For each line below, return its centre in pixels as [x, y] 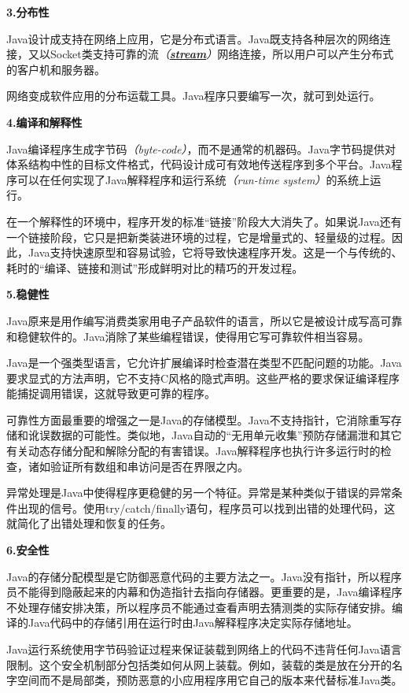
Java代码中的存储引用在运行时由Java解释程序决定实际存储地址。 [193, 623]
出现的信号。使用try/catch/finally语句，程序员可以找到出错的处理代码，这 [206, 508]
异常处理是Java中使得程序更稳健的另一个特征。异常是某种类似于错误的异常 [199, 493]
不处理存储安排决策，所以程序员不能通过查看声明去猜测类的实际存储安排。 [199, 607]
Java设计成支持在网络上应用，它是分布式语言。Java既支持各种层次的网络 [193, 38]
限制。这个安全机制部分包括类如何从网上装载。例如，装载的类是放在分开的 [199, 664]
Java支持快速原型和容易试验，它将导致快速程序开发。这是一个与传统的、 [215, 252]
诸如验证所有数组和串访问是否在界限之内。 [138, 466]
